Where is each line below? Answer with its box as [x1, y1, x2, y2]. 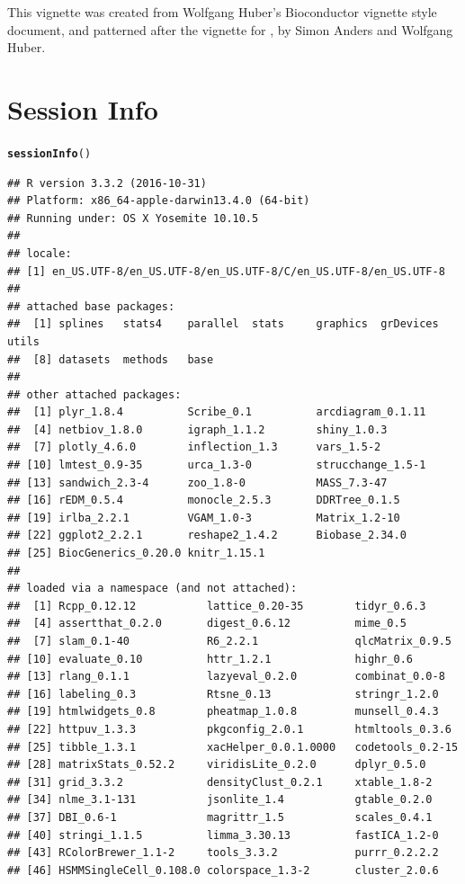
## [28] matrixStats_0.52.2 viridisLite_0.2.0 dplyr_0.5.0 [7, 758, 426, 772]
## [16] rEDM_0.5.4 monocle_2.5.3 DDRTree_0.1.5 [7, 494, 400, 507]
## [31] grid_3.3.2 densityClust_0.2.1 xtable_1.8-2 [7, 775, 433, 789]
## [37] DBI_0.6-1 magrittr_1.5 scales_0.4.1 [7, 810, 433, 824]
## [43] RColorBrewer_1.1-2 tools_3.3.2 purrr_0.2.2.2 [7, 846, 439, 860]
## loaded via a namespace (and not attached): [7, 582, 298, 595]
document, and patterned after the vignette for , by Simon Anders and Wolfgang [7, 20, 453, 39]
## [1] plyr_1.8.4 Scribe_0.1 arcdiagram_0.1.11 [7, 406, 426, 419]
